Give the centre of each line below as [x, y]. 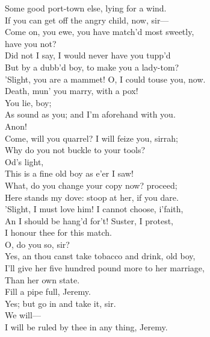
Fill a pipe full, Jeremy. [48, 291]
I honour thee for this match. [58, 232]
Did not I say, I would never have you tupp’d [88, 55]
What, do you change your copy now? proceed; [91, 185]
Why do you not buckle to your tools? [75, 150]
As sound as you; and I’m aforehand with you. [90, 114]
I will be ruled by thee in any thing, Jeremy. [86, 327]
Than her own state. [42, 279]
